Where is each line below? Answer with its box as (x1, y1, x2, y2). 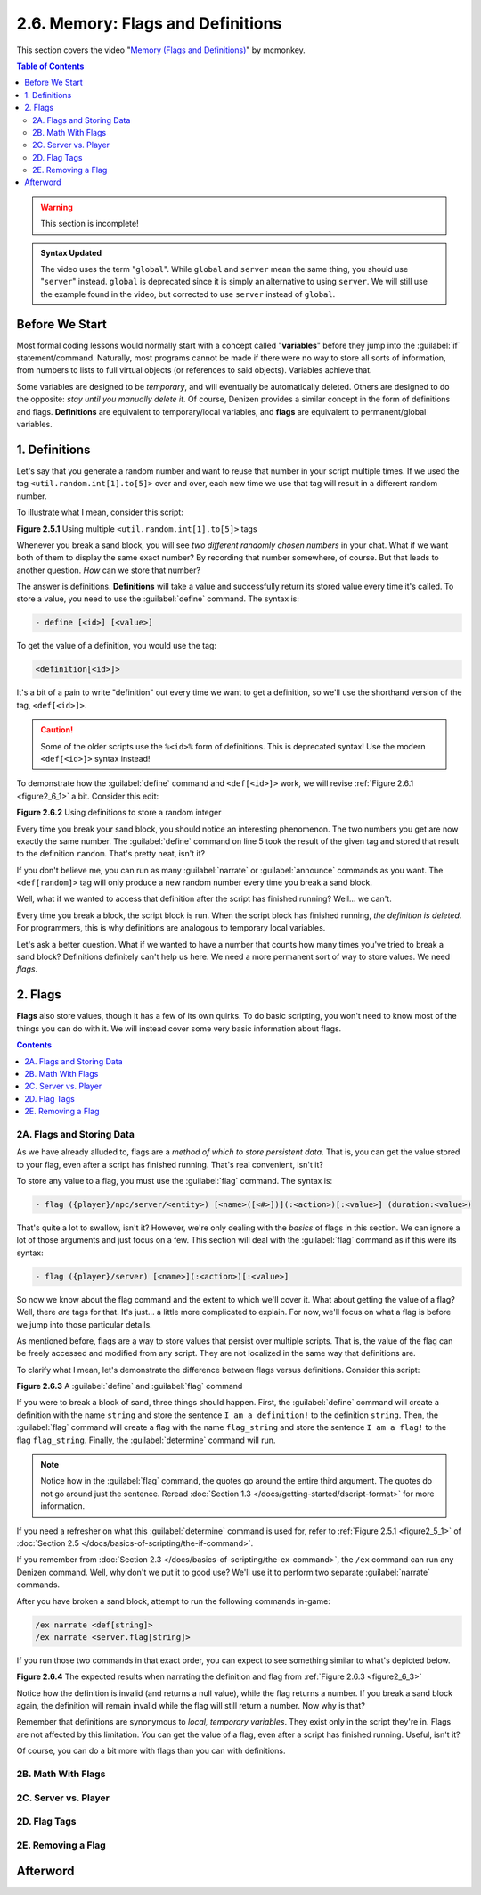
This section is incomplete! (40, 219, 139, 229)
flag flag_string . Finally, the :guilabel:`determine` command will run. (16, 1435, 276, 1445)
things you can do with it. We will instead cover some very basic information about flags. (16, 1022, 342, 1034)
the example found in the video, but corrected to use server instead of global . (40, 288, 336, 299)
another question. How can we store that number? (16, 565, 200, 575)
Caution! (40, 724, 74, 735)
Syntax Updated (40, 247, 102, 258)
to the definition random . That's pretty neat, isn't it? (16, 848, 205, 859)
